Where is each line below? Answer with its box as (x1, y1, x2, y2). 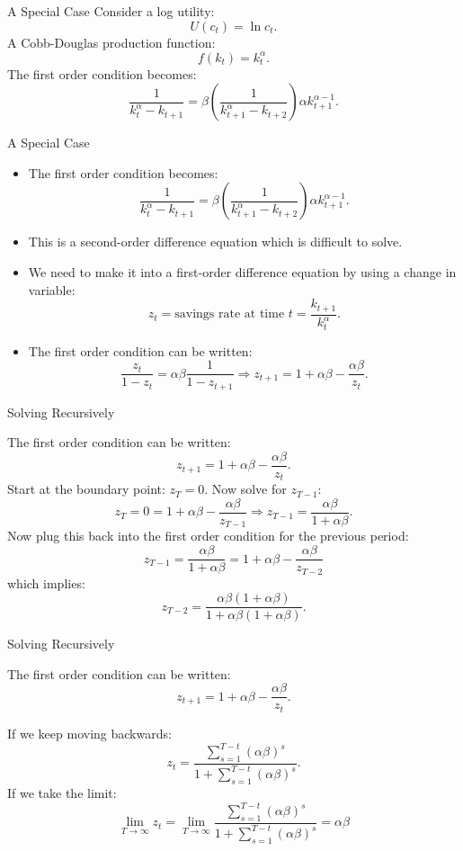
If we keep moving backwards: (7, 723, 172, 742)
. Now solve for (204, 479, 287, 498)
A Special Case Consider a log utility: (7, 2, 215, 20)
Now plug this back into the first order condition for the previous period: (7, 526, 409, 545)
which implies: (7, 573, 85, 592)
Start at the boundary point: (7, 479, 165, 498)
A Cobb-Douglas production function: (7, 32, 216, 51)
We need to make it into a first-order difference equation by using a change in (28, 263, 457, 282)
